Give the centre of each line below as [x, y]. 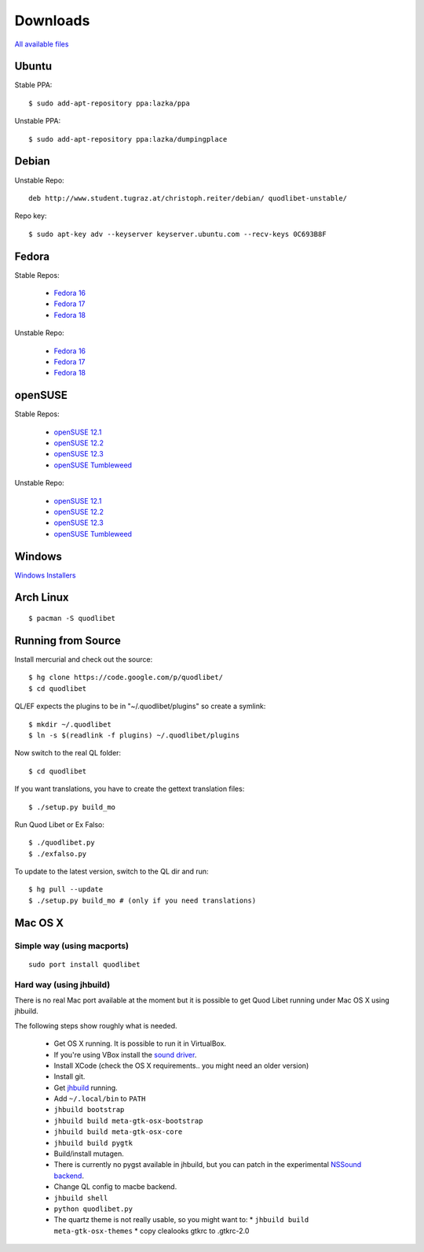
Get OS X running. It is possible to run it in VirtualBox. [140, 1043]
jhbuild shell [81, 1198]
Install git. [69, 1077]
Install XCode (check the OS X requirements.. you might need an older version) [181, 1065]
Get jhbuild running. [86, 1088]
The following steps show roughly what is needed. [96, 1025]
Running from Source [68, 640]
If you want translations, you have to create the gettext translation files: [130, 789]
